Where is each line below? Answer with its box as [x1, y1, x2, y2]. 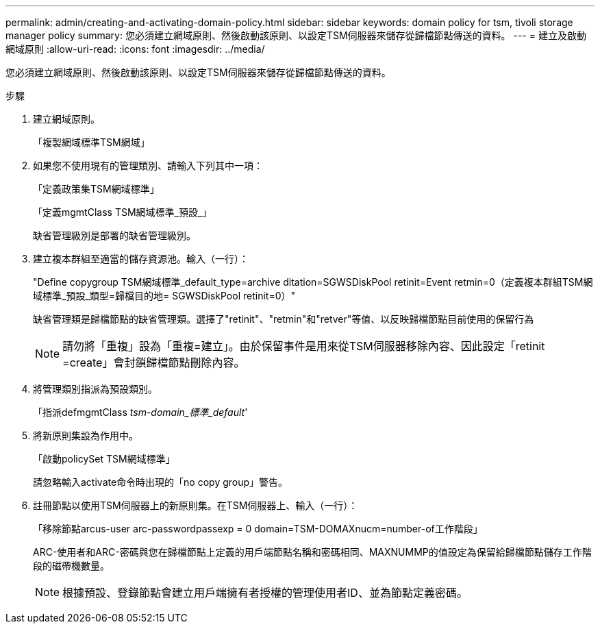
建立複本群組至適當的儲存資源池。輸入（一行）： [33, 253, 249, 264]
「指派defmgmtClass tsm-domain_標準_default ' [33, 406, 248, 418]
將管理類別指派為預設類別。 [33, 383, 158, 395]
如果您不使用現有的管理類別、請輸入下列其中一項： [33, 160, 263, 171]
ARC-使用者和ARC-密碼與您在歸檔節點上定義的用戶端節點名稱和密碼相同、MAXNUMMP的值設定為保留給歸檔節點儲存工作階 [33, 546, 592, 558]
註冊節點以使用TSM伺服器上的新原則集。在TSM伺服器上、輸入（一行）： [33, 500, 358, 511]
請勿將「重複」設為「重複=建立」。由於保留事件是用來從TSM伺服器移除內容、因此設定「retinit [62, 339, 545, 353]
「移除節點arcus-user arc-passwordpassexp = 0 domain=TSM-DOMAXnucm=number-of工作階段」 [33, 523, 483, 534]
